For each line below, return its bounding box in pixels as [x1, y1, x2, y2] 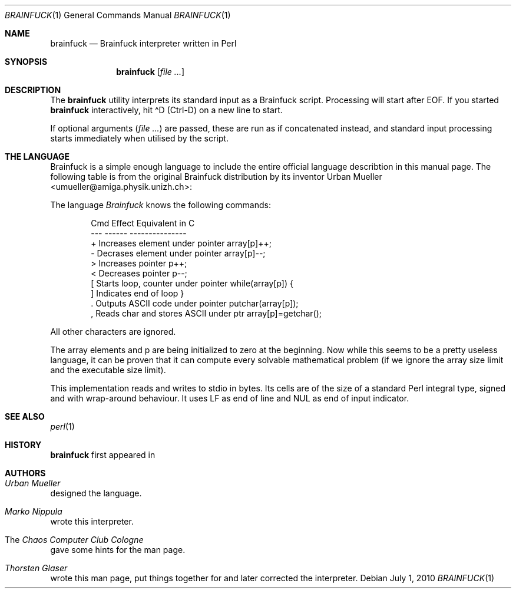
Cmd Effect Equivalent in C [91, 218, 195, 228]
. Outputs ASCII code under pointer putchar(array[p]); [91, 298, 299, 308]
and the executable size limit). [50, 365, 166, 375]
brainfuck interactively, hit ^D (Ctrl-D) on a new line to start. [50, 105, 283, 115]
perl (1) [50, 421, 75, 431]
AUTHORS [5, 468, 46, 478]
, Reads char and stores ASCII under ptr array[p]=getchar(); [91, 308, 322, 318]
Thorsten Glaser [5, 563, 68, 573]
